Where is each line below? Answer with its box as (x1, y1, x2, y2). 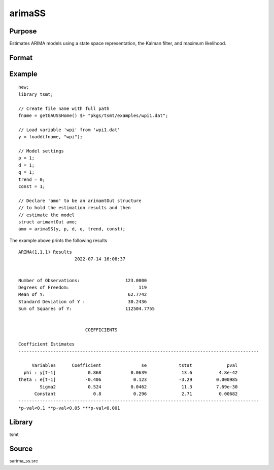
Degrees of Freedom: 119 (18, 285, 147, 291)
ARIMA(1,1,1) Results (18, 249, 72, 255)
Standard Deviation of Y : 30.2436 (18, 299, 147, 304)
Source (9, 445, 33, 453)
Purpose (9, 27, 37, 35)
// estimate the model (18, 212, 75, 218)
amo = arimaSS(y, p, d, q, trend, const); (18, 226, 126, 232)
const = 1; (18, 183, 46, 189)
